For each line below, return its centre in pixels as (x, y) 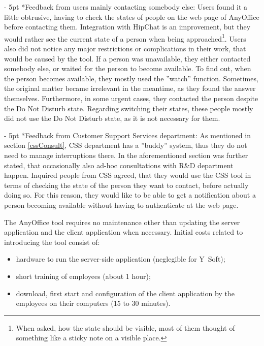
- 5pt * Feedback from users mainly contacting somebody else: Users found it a (126, 7)
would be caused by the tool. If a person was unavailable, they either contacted (127, 58)
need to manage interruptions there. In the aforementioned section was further (126, 155)
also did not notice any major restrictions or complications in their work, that (125, 49)
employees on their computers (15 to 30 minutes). (93, 303)
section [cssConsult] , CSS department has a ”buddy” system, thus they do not (126, 145)
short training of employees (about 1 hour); (83, 276)
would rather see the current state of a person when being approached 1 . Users (125, 38)
